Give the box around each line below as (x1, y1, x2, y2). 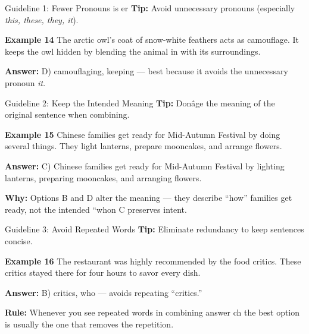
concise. (5, 234, 33, 247)
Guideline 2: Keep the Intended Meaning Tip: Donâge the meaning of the (5, 96, 275, 109)
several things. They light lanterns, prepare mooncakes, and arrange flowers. (5, 140, 282, 152)
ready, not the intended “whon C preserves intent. (5, 203, 187, 215)
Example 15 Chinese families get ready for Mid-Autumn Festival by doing (5, 128, 280, 140)
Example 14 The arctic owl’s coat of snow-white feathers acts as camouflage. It (5, 33, 299, 46)
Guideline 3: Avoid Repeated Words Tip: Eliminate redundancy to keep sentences (5, 223, 304, 235)
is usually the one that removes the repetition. (5, 317, 174, 330)
